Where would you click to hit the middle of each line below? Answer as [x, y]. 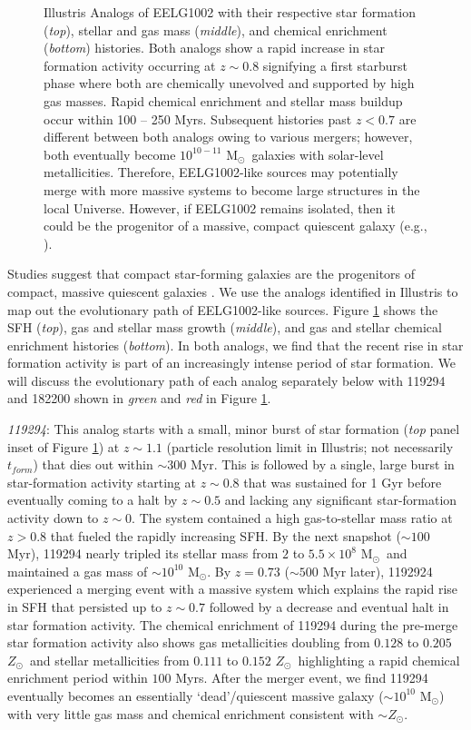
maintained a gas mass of [78, 571]
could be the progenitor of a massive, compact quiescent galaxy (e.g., [235, 226]
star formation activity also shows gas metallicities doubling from [189, 642]
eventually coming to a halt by [93, 500]
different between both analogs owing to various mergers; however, [228, 137]
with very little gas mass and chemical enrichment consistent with [191, 713]
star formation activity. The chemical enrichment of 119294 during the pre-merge [233, 624]
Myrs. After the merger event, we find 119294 [302, 678]
